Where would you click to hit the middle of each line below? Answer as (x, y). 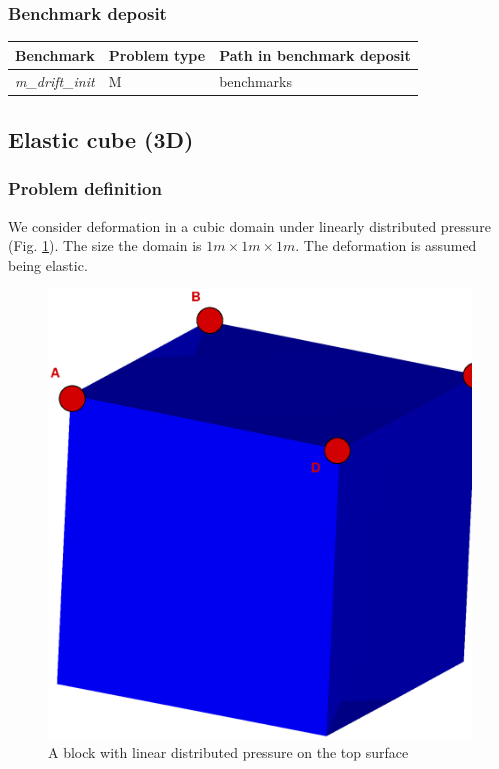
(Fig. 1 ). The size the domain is (105, 245)
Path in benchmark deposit (315, 54)
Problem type (157, 54)
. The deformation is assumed (386, 245)
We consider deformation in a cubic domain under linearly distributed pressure (249, 225)
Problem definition (85, 188)
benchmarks (255, 80)
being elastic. (48, 264)
